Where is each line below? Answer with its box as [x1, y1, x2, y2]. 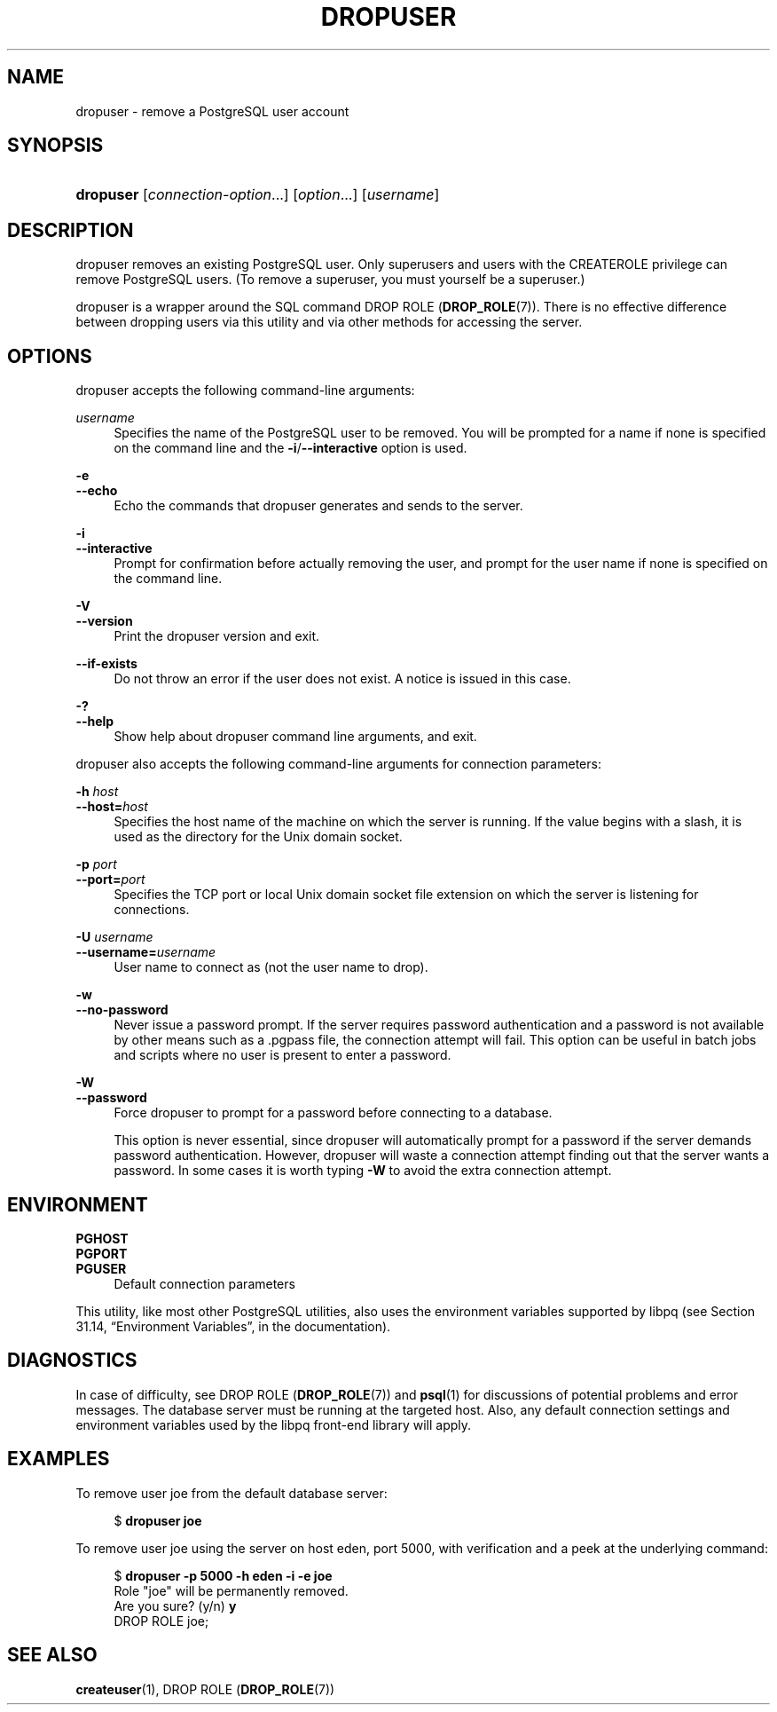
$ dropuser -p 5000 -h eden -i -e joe [114, 1567, 333, 1583]
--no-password [75, 1002, 169, 1018]
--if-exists [75, 656, 137, 672]
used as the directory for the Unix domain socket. [114, 829, 403, 845]
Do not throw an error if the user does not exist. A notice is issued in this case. [114, 671, 571, 687]
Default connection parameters [114, 1275, 295, 1291]
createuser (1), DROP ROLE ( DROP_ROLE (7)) [75, 1681, 335, 1697]
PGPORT [75, 1245, 128, 1261]
